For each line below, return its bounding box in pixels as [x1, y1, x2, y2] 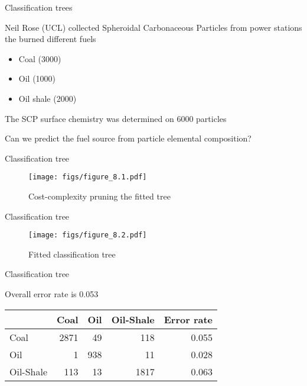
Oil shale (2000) [18, 92, 77, 104]
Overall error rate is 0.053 [5, 288, 99, 300]
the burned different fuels [5, 33, 96, 45]
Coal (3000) [18, 52, 61, 65]
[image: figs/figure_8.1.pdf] [28, 173, 147, 182]
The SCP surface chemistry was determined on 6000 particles [5, 112, 227, 124]
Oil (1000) [18, 72, 56, 85]
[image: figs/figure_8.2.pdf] [28, 231, 147, 240]
